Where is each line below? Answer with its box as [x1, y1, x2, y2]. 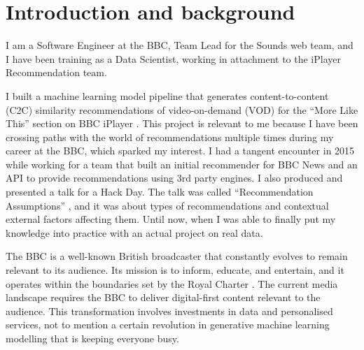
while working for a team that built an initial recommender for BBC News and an [6, 156, 358, 171]
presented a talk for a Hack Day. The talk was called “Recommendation [6, 184, 314, 199]
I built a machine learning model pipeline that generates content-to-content [6, 88, 329, 103]
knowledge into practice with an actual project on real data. [6, 225, 263, 240]
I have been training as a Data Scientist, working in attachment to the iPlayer [6, 51, 341, 66]
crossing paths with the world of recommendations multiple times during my [6, 129, 334, 144]
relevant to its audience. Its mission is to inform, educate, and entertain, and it [6, 263, 344, 277]
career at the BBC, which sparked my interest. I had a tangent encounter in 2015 [6, 143, 355, 158]
